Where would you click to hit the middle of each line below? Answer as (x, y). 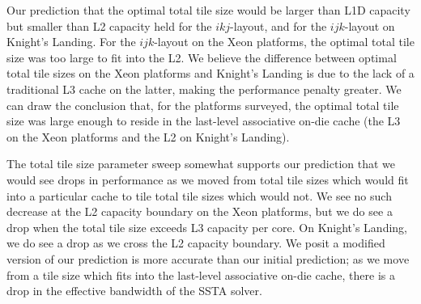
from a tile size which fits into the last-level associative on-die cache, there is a (201, 274)
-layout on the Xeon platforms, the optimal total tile (284, 42)
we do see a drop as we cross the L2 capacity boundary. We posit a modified (196, 243)
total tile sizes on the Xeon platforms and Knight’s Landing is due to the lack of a (210, 73)
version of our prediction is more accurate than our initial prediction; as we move (208, 258)
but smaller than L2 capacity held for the (109, 25)
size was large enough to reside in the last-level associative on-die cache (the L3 (204, 121)
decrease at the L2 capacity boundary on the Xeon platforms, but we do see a (200, 211)
